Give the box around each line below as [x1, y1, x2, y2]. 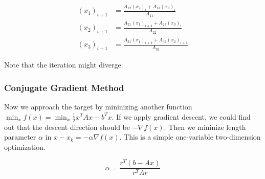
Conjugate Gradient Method [4, 81, 124, 94]
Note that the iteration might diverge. [4, 59, 123, 70]
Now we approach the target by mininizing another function [4, 101, 192, 112]
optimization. [4, 141, 46, 152]
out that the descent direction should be [4, 121, 130, 132]
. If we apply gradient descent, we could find [112, 111, 251, 122]
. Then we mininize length [164, 121, 246, 132]
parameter [4, 131, 36, 142]
